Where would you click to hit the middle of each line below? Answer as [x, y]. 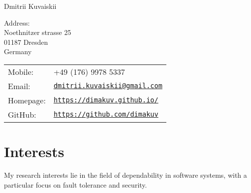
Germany [18, 51]
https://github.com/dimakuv [106, 114]
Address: [17, 22]
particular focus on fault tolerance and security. [76, 184]
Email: [19, 86]
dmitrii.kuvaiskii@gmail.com [108, 86]
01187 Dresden [26, 42]
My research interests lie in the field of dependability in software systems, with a [125, 175]
